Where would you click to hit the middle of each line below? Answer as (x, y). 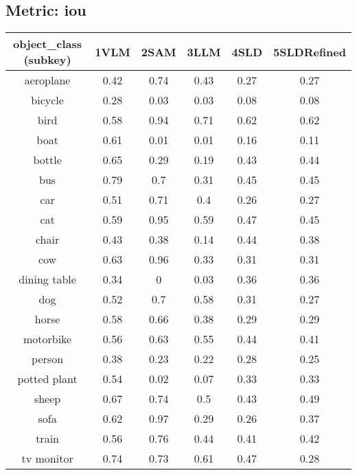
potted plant (47, 379)
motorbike (47, 339)
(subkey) (47, 60)
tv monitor (47, 459)
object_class (48, 44)
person (48, 359)
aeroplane (47, 80)
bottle (47, 160)
